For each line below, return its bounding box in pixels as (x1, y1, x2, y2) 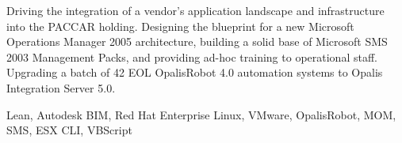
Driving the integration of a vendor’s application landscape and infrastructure (6, 2, 385, 18)
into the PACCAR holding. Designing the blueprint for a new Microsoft (6, 17, 354, 34)
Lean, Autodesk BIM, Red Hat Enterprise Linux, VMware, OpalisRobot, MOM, (6, 106, 396, 122)
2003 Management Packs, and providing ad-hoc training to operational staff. (6, 48, 377, 65)
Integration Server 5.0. (6, 79, 116, 96)
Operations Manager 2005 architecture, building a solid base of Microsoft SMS (6, 33, 388, 50)
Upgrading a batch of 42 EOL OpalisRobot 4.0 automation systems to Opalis (6, 64, 383, 81)
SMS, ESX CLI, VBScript (6, 122, 132, 138)
